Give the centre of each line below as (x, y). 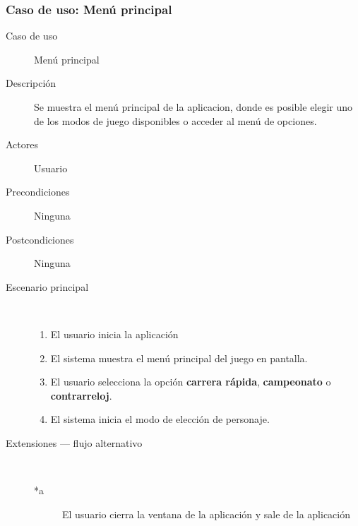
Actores (22, 144)
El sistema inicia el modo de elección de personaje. (160, 419)
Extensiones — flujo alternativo (74, 442)
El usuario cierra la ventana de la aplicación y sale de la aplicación (207, 514)
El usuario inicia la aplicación (114, 334)
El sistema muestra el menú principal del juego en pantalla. (179, 358)
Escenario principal (47, 286)
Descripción (31, 83)
